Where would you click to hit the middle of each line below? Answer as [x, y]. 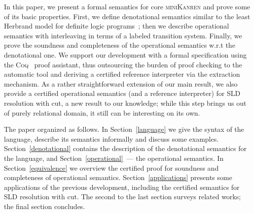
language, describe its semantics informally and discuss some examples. [111, 138]
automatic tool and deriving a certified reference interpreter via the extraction [122, 74]
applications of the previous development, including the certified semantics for [122, 187]
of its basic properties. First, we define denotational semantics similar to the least [127, 16]
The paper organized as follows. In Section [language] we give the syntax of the [124, 129]
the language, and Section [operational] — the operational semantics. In [114, 158]
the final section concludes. [45, 206]
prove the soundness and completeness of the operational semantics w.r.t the [120, 45]
